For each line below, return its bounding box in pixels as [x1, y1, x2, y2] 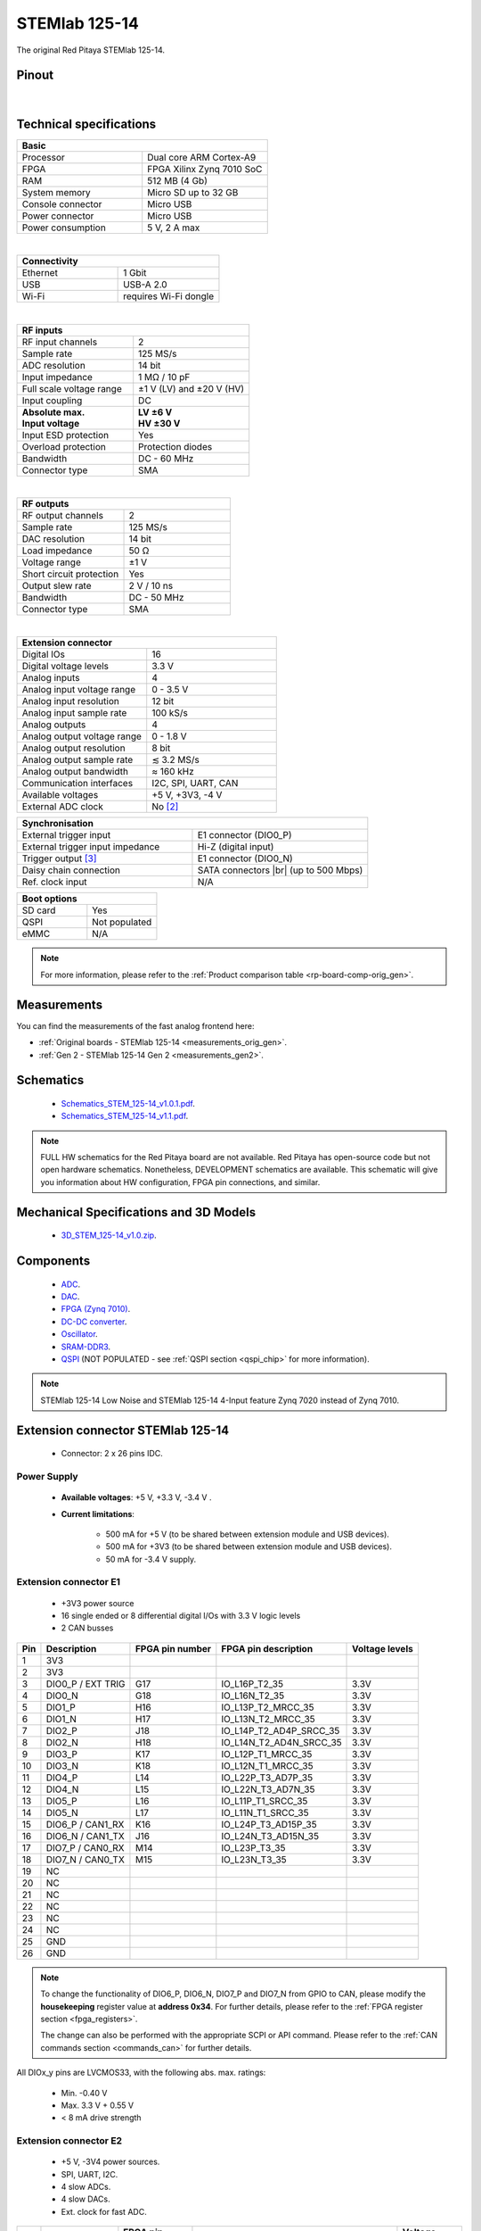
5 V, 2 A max [147, 221, 200, 234]
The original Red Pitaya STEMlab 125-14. [16, 45, 165, 55]
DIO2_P [45, 1724, 77, 1737]
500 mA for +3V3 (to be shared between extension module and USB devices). [105, 1541, 392, 1552]
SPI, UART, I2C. [61, 2169, 118, 2179]
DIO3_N [45, 1759, 79, 1771]
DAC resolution [21, 533, 86, 545]
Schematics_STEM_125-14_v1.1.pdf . [61, 1111, 189, 1122]
